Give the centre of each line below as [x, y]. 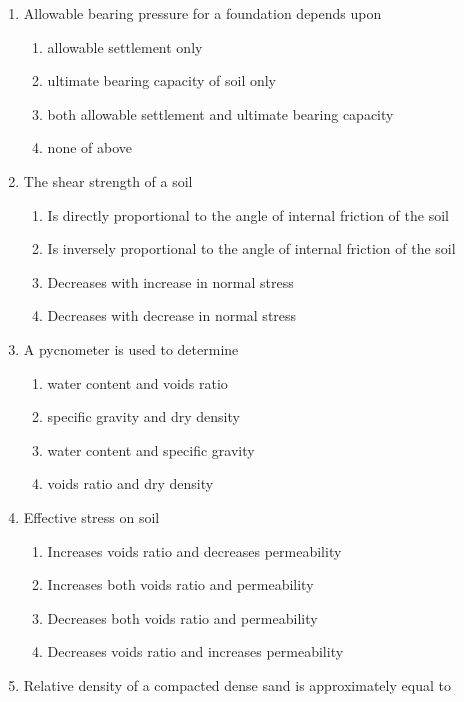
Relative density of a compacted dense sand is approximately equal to [237, 684]
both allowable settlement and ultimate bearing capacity [220, 113]
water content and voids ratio [137, 382]
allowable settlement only [125, 46]
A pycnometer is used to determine [131, 348]
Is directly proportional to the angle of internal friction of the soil [248, 214]
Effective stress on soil [91, 516]
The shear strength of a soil [108, 180]
